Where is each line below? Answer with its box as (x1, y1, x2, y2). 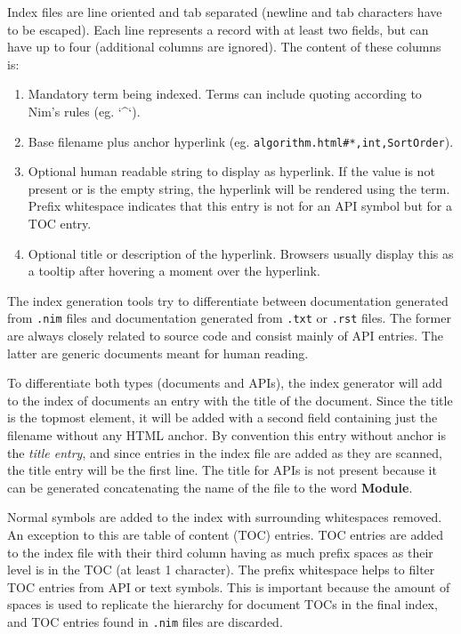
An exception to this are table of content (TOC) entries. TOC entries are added (7, 525, 443, 543)
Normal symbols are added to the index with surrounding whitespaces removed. (7, 508, 442, 526)
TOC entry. (28, 214, 92, 232)
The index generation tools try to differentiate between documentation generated (7, 291, 449, 309)
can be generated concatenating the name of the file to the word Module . (7, 478, 413, 496)
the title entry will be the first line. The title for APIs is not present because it (7, 461, 437, 479)
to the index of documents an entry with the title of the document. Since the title (7, 390, 453, 409)
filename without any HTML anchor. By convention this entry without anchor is (7, 426, 447, 444)
